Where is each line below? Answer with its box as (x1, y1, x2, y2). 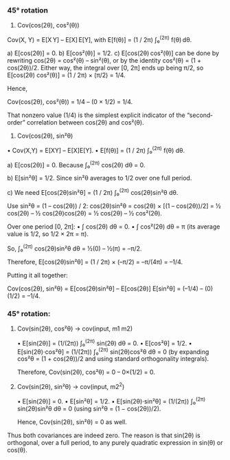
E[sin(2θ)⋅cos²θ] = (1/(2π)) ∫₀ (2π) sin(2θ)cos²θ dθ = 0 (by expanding (16, 346, 209, 356)
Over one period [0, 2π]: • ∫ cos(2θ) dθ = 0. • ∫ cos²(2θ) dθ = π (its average (7, 222, 220, 231)
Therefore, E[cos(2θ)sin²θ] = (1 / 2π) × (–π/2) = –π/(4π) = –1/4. (7, 258, 183, 266)
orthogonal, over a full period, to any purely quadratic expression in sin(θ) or (7, 438, 223, 446)
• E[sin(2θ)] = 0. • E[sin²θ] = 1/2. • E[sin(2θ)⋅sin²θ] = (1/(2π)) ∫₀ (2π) (16, 395, 206, 405)
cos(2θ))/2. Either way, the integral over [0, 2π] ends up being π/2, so (7, 63, 204, 72)
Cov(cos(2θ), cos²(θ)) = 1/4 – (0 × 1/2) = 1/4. (7, 97, 133, 105)
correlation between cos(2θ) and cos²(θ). (26, 118, 144, 126)
